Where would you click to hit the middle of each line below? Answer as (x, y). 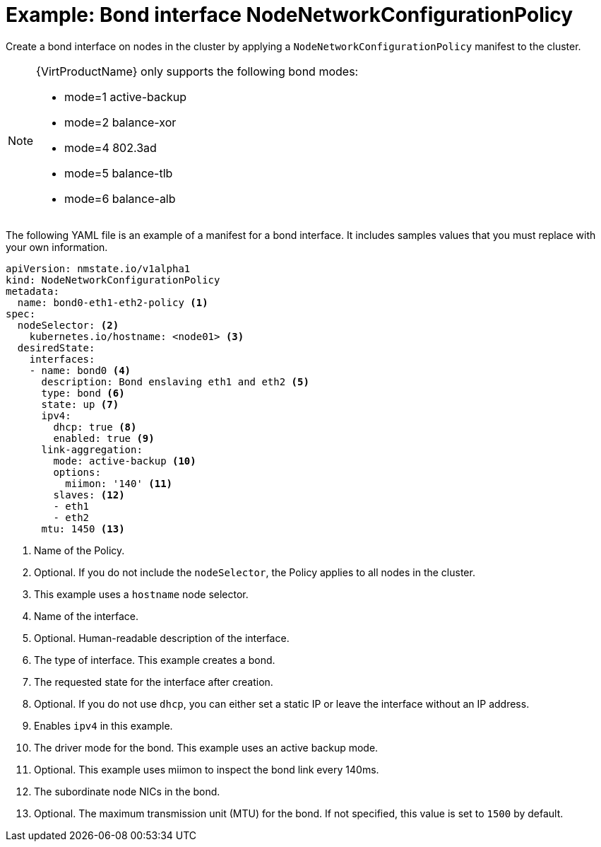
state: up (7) (80, 404)
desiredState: (56, 347)
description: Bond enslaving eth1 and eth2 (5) (175, 381)
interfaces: (62, 359)
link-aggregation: (92, 449)
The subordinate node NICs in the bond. (127, 791)
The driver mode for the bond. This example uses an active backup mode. (206, 747)
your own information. (57, 247)
